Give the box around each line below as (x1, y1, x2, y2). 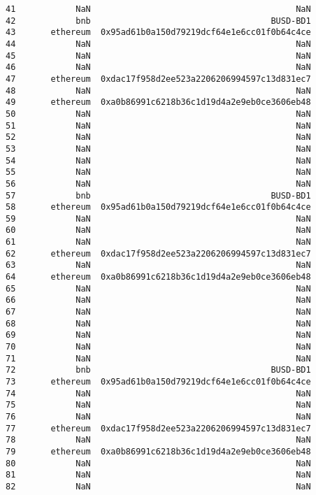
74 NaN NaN (6, 388, 311, 399)
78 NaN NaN (6, 435, 311, 445)
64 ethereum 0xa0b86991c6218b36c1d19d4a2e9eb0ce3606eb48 (6, 272, 311, 282)
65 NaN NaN (6, 283, 311, 294)
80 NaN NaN (6, 458, 311, 468)
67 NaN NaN (6, 307, 311, 317)
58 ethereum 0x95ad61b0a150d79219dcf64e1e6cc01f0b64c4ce (6, 202, 311, 213)
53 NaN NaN (6, 143, 311, 154)
